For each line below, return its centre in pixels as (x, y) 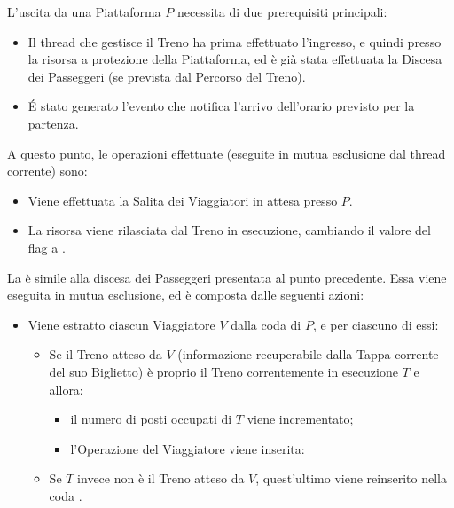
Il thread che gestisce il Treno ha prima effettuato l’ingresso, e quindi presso (235, 41)
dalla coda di (266, 324)
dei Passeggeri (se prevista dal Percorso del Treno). (167, 76)
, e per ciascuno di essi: (376, 324)
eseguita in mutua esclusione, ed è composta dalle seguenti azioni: (186, 295)
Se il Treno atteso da (106, 354)
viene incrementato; (300, 419)
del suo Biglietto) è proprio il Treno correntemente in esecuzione (223, 371)
